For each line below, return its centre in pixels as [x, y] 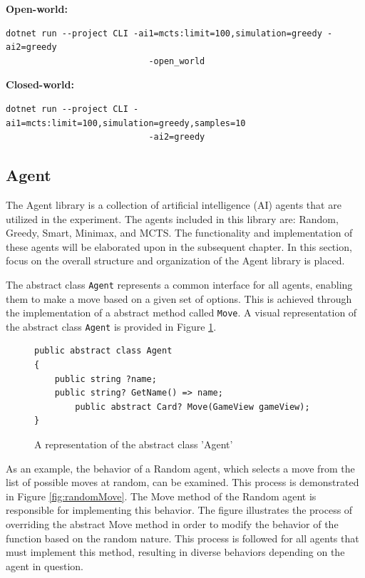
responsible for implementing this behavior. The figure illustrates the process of [179, 510]
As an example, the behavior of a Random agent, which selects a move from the [180, 468]
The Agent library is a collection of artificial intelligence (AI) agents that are [174, 204]
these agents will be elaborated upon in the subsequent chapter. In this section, [179, 246]
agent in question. [45, 566]
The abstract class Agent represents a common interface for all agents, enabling [179, 284]
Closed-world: [40, 84]
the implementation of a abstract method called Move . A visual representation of [181, 313]
